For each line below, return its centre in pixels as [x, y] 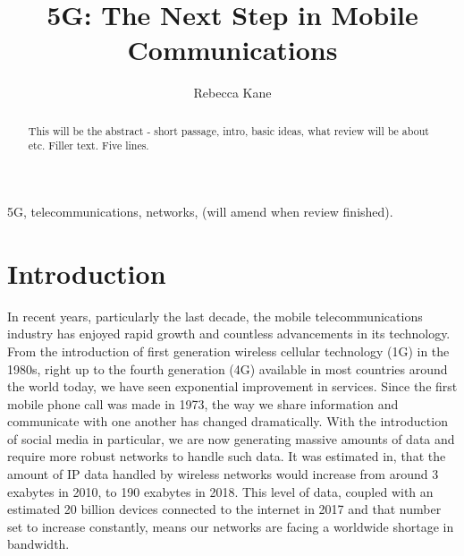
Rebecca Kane [232, 93]
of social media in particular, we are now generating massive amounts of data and [231, 438]
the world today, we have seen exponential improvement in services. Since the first [232, 386]
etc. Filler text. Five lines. [89, 145]
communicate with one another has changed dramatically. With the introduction [228, 421]
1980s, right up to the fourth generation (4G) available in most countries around [228, 368]
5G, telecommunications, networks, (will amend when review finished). [200, 212]
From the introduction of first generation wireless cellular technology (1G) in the [228, 351]
